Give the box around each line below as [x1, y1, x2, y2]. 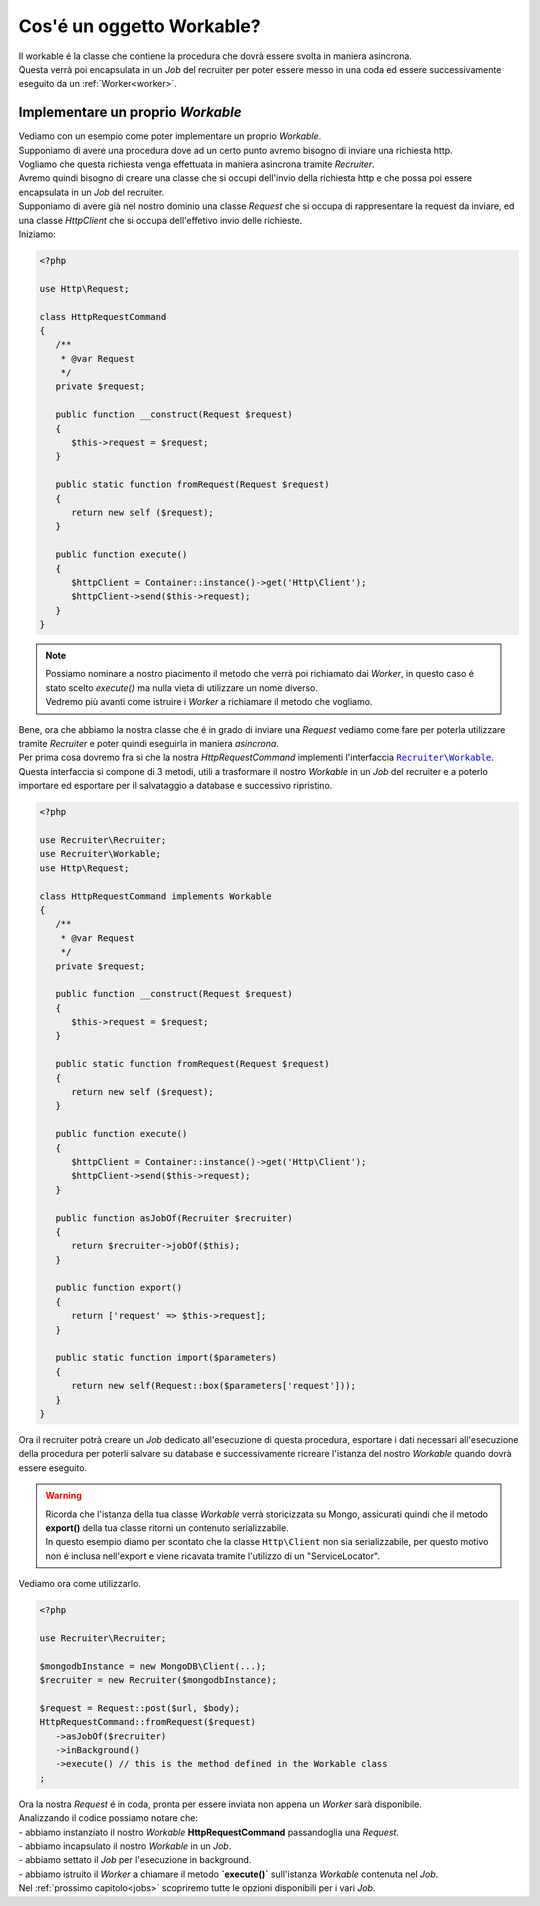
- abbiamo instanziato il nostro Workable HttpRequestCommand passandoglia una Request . [18, 1826, 400, 1838]
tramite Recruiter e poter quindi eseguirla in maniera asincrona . [18, 738, 280, 750]
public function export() [55, 1282, 183, 1294]
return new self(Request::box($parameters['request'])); [71, 1380, 357, 1392]
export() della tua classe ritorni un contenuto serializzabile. [45, 1521, 289, 1534]
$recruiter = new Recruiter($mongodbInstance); [39, 1675, 277, 1686]
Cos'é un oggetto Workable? [18, 15, 261, 37]
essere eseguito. [18, 1461, 88, 1474]
